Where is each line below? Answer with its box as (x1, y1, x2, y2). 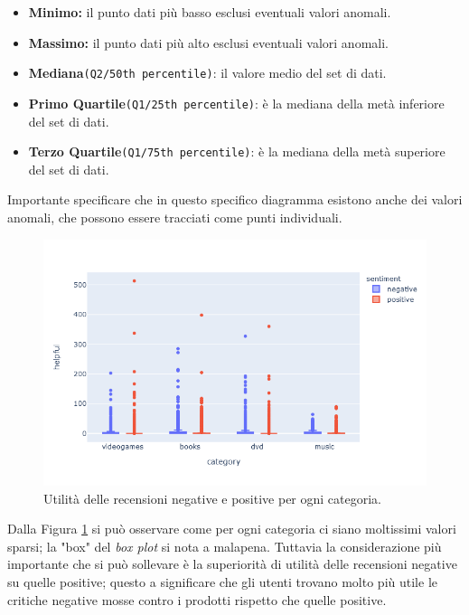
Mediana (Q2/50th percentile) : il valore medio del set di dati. (28, 63, 387, 82)
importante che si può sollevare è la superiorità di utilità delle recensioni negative (7, 554, 457, 573)
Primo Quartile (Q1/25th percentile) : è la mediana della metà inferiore (28, 93, 445, 112)
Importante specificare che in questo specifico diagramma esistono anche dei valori (7, 190, 463, 209)
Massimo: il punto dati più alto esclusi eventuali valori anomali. (28, 33, 389, 52)
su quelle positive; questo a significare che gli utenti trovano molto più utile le (7, 572, 437, 591)
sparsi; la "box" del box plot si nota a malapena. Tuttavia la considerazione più (7, 536, 442, 555)
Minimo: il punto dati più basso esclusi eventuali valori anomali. (28, 3, 391, 21)
